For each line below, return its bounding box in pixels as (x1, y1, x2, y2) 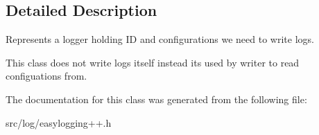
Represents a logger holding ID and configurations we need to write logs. (6, 32, 314, 46)
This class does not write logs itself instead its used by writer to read (6, 55, 300, 69)
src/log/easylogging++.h (6, 115, 112, 129)
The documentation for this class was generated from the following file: (6, 91, 307, 106)
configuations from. (6, 69, 87, 83)
